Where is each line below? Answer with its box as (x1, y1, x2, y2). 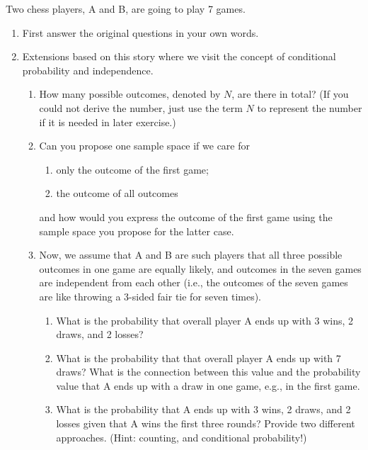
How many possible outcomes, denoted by (39, 86, 221, 101)
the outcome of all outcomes (56, 186, 178, 201)
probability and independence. (22, 62, 154, 77)
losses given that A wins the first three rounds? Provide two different (56, 416, 355, 431)
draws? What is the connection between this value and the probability (56, 364, 361, 379)
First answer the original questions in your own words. (22, 25, 259, 40)
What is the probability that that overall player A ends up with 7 (56, 350, 341, 365)
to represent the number (257, 100, 362, 115)
